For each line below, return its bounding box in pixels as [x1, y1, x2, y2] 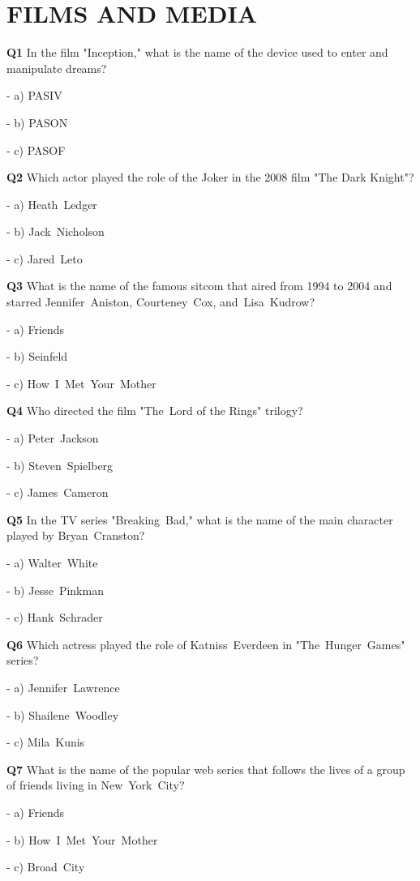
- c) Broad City [6, 858, 85, 875]
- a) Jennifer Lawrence [6, 678, 120, 695]
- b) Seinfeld [6, 348, 68, 365]
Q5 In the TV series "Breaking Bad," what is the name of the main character [6, 511, 393, 528]
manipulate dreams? [6, 59, 107, 76]
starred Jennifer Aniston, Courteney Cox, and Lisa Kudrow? [6, 293, 315, 310]
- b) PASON [6, 113, 68, 130]
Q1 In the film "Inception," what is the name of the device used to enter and [6, 44, 388, 61]
